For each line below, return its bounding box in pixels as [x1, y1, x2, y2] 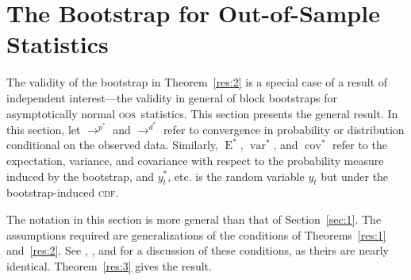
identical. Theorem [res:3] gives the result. [6, 257, 212, 274]
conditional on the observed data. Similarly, [6, 136, 218, 153]
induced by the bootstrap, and [6, 167, 155, 184]
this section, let [6, 121, 81, 137]
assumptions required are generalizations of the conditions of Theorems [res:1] [6, 226, 386, 243]
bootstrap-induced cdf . [6, 184, 119, 201]
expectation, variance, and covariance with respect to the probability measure [6, 152, 384, 168]
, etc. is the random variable [167, 167, 305, 184]
